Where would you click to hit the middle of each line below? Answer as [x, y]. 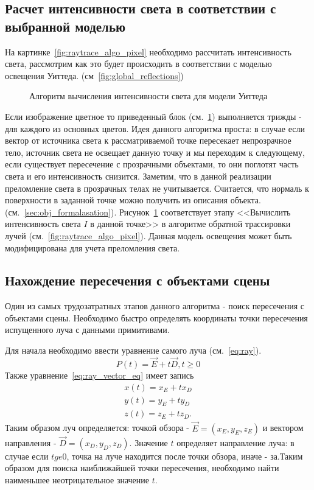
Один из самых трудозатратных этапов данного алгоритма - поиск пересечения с [155, 306]
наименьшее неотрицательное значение [77, 480]
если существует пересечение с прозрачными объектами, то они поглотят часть [152, 164]
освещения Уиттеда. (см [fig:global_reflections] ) [94, 75]
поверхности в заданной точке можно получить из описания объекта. [133, 200]
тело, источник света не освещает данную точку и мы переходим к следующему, [155, 152]
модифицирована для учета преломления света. [92, 247]
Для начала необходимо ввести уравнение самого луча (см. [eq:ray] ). [133, 350]
